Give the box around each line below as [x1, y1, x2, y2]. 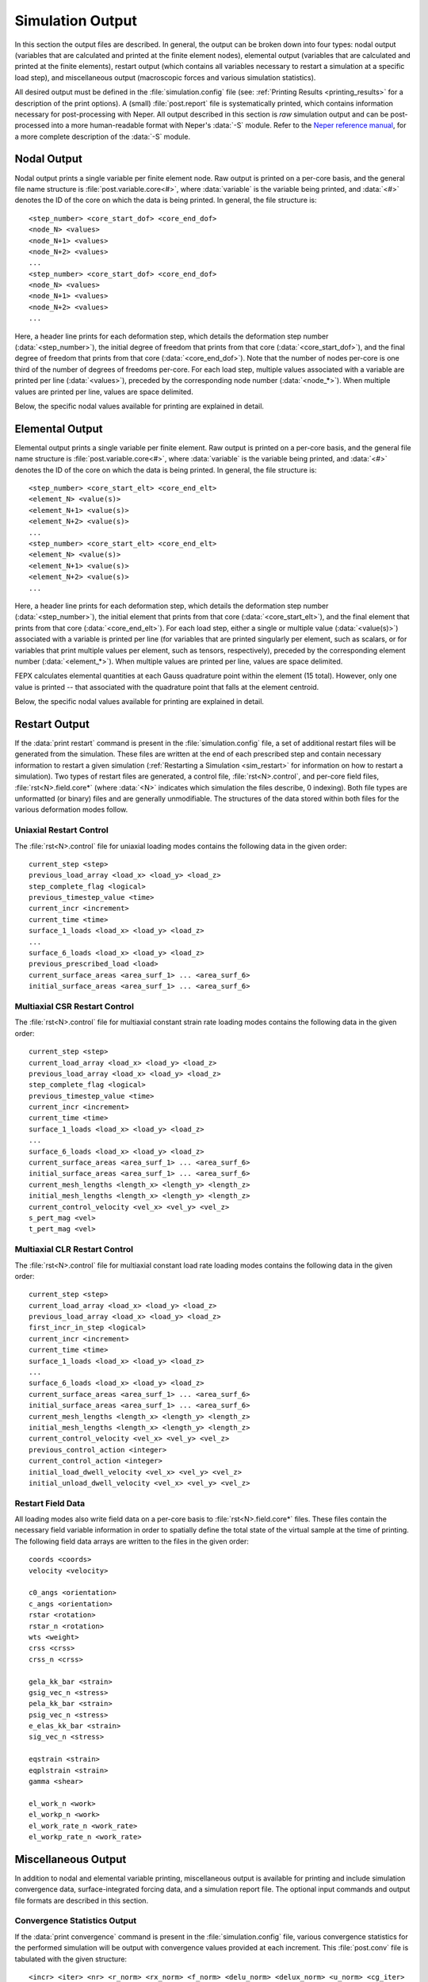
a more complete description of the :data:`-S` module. [14, 132, 190, 141]
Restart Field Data [14, 1498, 86, 1509]
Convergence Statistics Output [14, 1915, 137, 1927]
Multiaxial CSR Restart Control [14, 1001, 135, 1012]
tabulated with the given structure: [14, 1954, 127, 1964]
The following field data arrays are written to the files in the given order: [14, 1536, 249, 1546]
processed [14, 121, 50, 130]
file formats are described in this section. [14, 1896, 149, 1905]
